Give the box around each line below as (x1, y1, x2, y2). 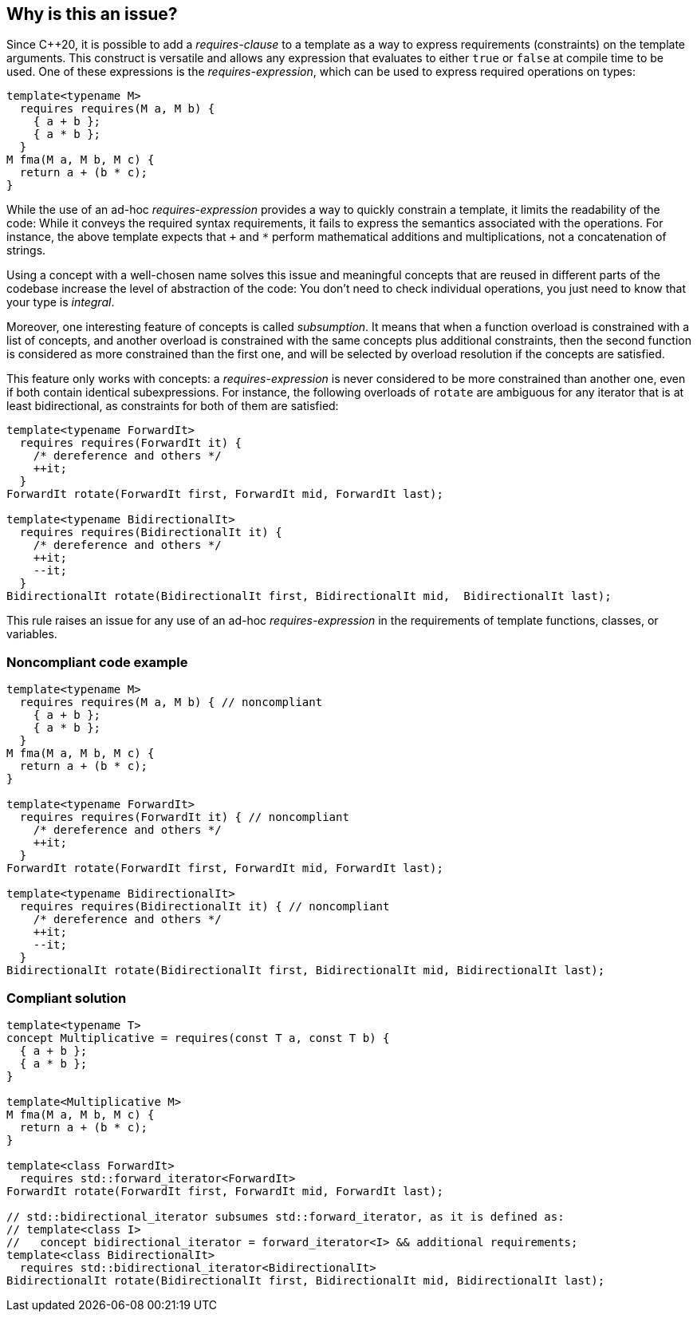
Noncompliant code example (6, 653, 188, 670)
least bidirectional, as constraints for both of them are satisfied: (6, 399, 339, 413)
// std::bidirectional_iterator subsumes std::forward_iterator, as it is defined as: (6, 1209, 565, 1223)
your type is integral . (6, 295, 115, 310)
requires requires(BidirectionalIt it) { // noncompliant (19, 900, 390, 914)
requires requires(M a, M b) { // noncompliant (19, 696, 323, 709)
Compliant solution (6, 989, 127, 1006)
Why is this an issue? (6, 4, 178, 24)
